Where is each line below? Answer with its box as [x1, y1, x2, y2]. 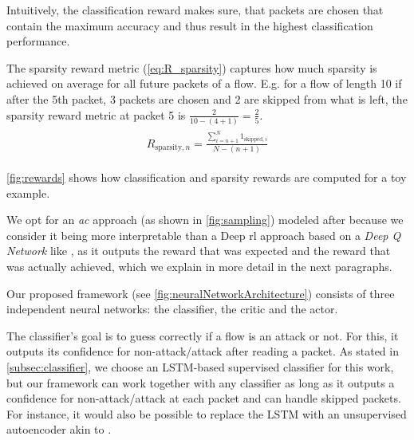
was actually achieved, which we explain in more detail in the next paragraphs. [6, 258, 392, 275]
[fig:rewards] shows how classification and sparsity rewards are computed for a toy [6, 169, 407, 186]
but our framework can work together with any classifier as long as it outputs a [6, 374, 395, 391]
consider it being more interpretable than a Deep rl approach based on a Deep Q [6, 226, 401, 243]
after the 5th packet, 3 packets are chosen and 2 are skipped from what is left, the [6, 90, 408, 107]
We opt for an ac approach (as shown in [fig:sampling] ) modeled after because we [6, 211, 404, 228]
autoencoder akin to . [6, 421, 112, 438]
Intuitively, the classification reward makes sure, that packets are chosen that [6, 2, 384, 18]
